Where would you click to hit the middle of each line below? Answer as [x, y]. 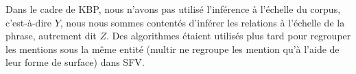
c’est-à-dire [28, 22]
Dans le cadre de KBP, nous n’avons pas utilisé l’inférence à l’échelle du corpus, [173, 9]
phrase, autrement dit [51, 36]
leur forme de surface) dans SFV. [75, 62]
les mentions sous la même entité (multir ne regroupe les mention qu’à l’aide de [173, 49]
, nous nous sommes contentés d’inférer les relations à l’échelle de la [202, 22]
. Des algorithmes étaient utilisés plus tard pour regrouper [229, 36]
